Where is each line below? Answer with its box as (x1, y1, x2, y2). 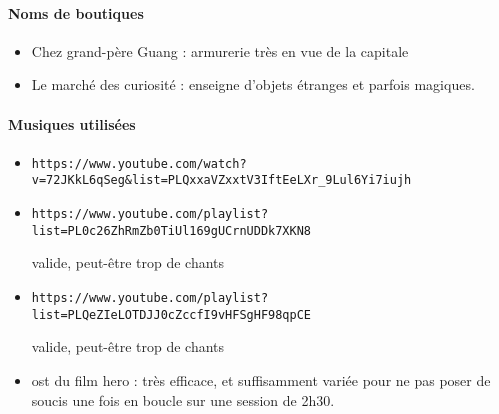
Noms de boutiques (8, 2, 144, 23)
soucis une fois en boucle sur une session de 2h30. (31, 389, 335, 410)
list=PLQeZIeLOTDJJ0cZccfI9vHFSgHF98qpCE (31, 307, 311, 322)
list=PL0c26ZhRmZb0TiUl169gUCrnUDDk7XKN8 (31, 223, 311, 238)
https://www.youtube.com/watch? (31, 156, 247, 171)
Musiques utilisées (8, 113, 136, 134)
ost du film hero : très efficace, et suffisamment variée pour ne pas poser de (31, 369, 491, 390)
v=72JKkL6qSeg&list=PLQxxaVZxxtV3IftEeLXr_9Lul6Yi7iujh (31, 173, 412, 188)
